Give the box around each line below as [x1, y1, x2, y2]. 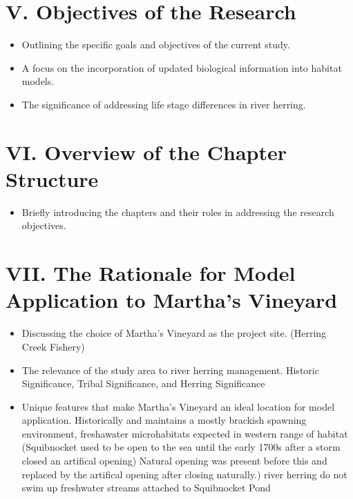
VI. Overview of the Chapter [6, 137, 287, 166]
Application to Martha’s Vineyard [6, 286, 338, 314]
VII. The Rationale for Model [6, 259, 296, 287]
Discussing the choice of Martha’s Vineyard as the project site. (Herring [21, 326, 327, 340]
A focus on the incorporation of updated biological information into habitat [21, 60, 342, 75]
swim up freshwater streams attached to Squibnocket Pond [21, 480, 271, 495]
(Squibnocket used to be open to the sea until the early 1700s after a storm [21, 440, 341, 454]
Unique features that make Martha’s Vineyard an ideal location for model [21, 399, 335, 413]
